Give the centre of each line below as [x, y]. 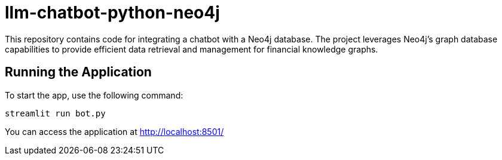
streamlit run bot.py [55, 113]
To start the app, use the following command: [94, 95]
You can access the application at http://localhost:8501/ [114, 131]
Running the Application [78, 72]
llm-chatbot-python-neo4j [112, 13]
